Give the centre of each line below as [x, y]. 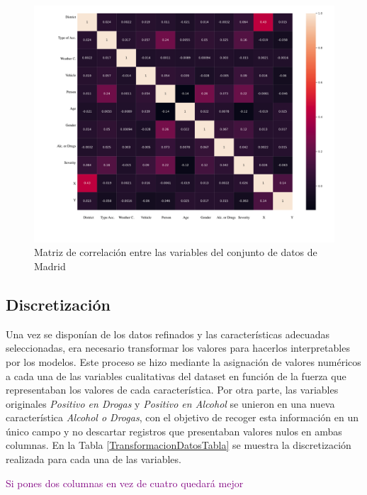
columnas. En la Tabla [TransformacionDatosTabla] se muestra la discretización [179, 445]
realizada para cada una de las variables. [94, 459]
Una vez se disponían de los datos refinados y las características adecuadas [168, 334]
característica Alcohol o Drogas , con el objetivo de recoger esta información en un [182, 417]
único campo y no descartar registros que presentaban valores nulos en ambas [174, 431]
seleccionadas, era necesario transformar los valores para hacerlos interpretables [178, 348]
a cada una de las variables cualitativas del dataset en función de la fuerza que [176, 376]
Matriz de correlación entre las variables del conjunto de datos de [176, 252]
